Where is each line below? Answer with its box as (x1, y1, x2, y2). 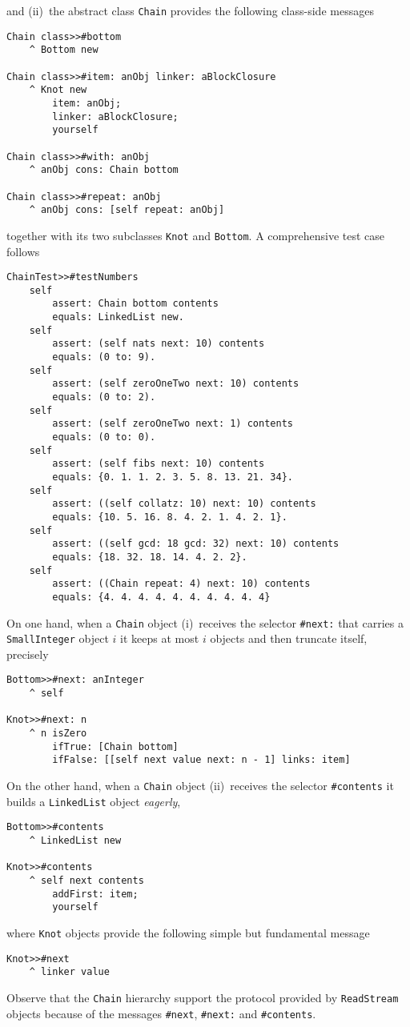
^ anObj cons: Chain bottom (29, 164, 179, 176)
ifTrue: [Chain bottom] (52, 740, 179, 752)
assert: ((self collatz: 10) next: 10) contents (52, 498, 316, 510)
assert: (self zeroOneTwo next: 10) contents (52, 378, 299, 390)
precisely (6, 645, 49, 662)
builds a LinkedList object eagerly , (6, 792, 181, 809)
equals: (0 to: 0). (52, 431, 156, 443)
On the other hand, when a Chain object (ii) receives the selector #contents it (6, 777, 394, 793)
